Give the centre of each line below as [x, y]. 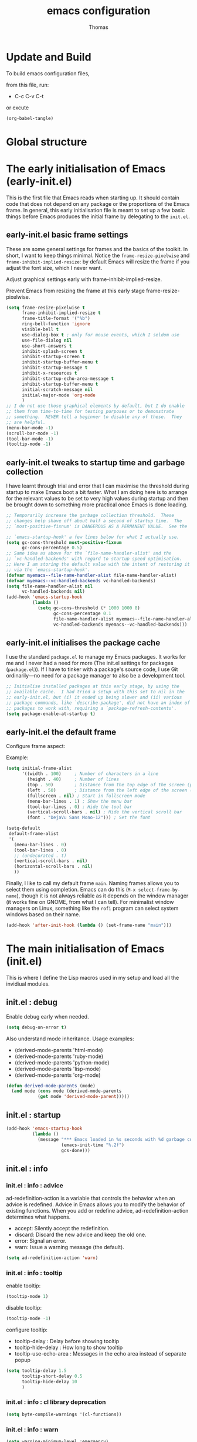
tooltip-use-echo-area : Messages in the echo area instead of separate [100, 1353]
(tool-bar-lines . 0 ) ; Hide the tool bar [80, 807]
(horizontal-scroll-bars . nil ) [53, 867]
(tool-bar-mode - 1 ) [30, 439]
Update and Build [49, 57]
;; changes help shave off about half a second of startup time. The [94, 521]
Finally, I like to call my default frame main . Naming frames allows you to [93, 883]
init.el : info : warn [32, 1429]
